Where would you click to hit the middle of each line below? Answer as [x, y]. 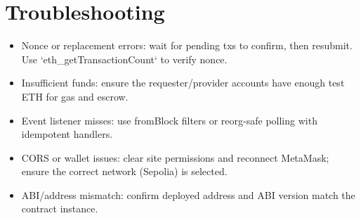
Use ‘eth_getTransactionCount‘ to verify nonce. [124, 59]
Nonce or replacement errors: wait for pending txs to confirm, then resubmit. [187, 45]
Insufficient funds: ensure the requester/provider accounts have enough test [183, 83]
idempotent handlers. [67, 134]
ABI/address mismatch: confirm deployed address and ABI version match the [188, 194]
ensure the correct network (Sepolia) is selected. [124, 171]
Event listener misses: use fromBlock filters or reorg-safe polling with [169, 120]
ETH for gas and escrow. [75, 96]
